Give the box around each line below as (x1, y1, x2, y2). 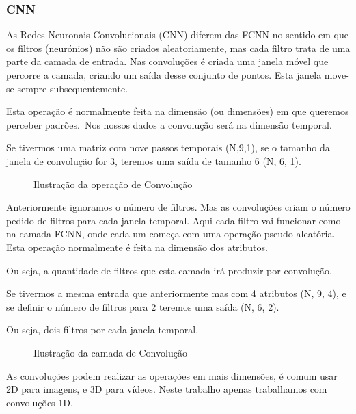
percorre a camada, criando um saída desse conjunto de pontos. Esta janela (6, 68, 322, 81)
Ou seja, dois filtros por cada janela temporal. (6, 322, 199, 337)
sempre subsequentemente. (17, 81, 128, 95)
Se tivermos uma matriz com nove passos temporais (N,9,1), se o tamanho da (6, 140, 330, 155)
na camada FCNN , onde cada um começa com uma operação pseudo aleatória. (6, 227, 336, 241)
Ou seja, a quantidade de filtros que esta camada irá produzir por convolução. (6, 263, 332, 277)
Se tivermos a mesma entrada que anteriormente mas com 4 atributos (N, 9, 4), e (6, 286, 346, 300)
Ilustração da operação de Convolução (33, 177, 193, 191)
